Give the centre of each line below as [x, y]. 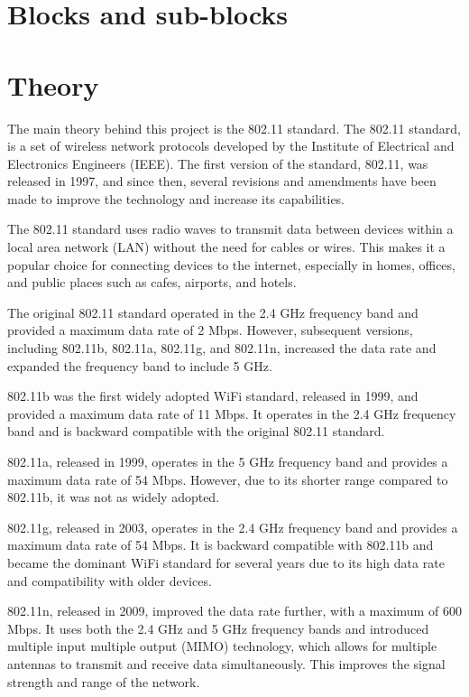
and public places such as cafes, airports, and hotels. [152, 282]
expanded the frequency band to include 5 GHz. [140, 365]
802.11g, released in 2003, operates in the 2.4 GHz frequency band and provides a [233, 527]
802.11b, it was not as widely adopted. [114, 497]
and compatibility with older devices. [110, 580]
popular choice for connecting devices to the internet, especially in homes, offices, [231, 264]
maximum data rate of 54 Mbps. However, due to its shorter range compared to [228, 479]
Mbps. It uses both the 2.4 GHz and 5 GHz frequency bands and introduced [218, 628]
